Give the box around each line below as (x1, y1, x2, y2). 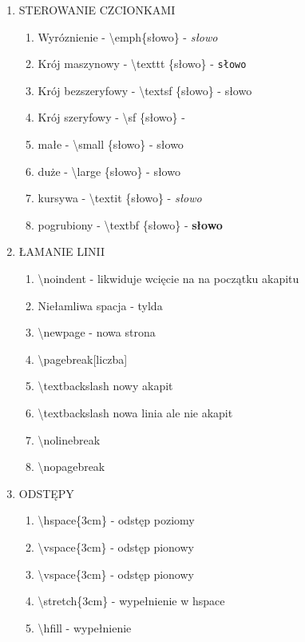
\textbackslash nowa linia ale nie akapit (38, 404, 233, 421)
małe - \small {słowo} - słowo (38, 136, 184, 153)
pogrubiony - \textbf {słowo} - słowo (38, 216, 223, 233)
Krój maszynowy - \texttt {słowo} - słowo (38, 55, 247, 72)
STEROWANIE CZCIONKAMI (18, 2, 176, 18)
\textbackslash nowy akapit (38, 377, 173, 394)
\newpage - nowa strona (38, 324, 156, 341)
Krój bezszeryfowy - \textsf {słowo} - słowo (38, 82, 252, 98)
